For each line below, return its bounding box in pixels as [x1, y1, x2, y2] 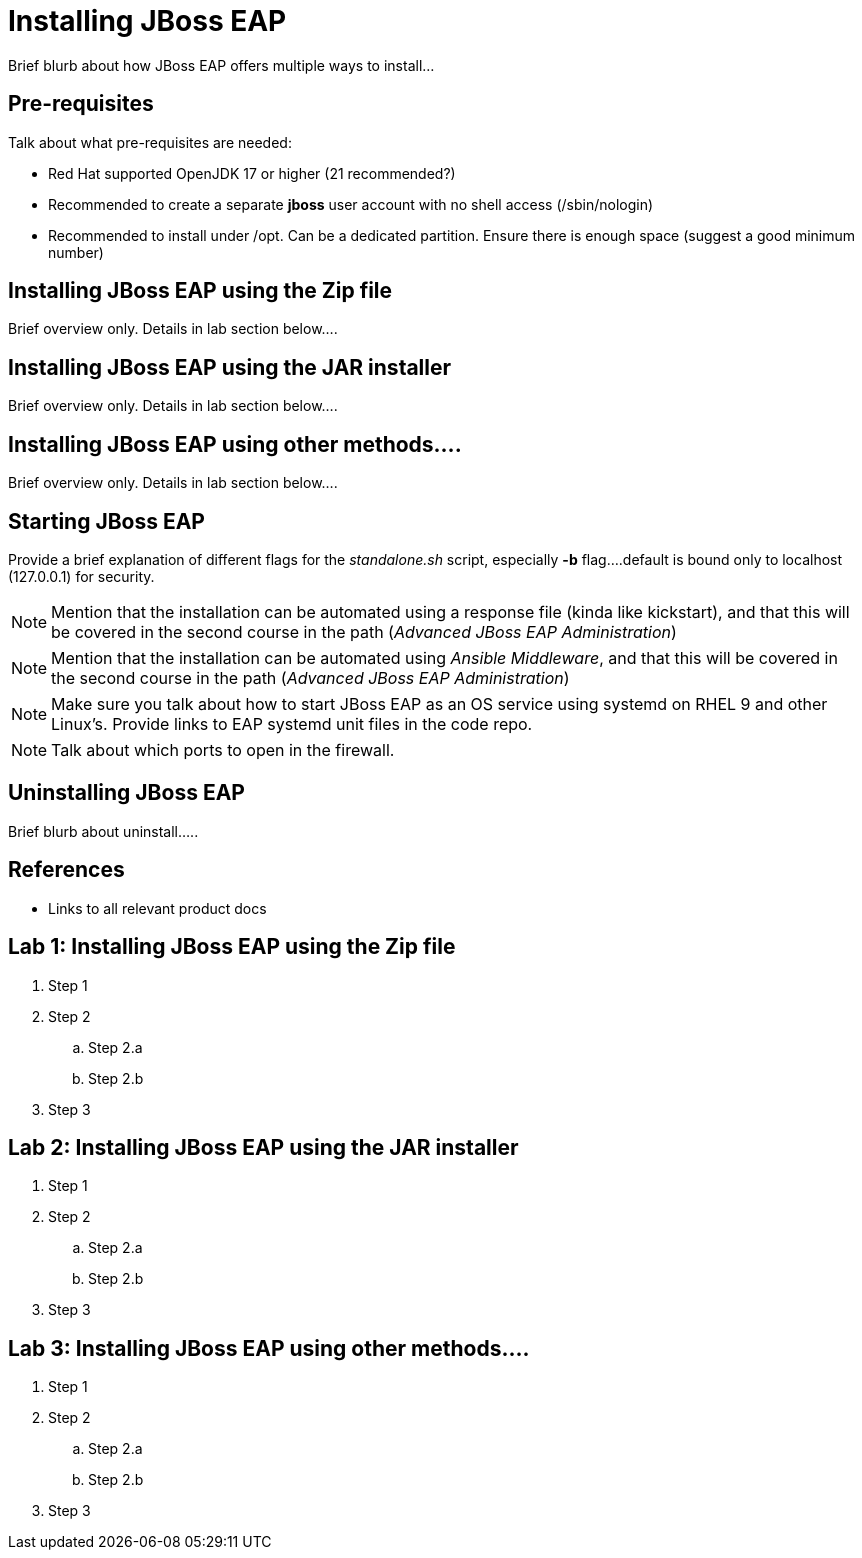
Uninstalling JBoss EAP [8, 780, 245, 806]
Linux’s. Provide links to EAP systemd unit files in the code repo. [51, 713, 533, 734]
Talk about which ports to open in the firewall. [51, 739, 395, 760]
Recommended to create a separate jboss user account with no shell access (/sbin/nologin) [48, 195, 654, 213]
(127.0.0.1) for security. [8, 567, 155, 585]
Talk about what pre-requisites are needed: [8, 133, 292, 151]
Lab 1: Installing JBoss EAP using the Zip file [8, 934, 456, 960]
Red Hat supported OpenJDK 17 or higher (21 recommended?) [48, 164, 456, 182]
